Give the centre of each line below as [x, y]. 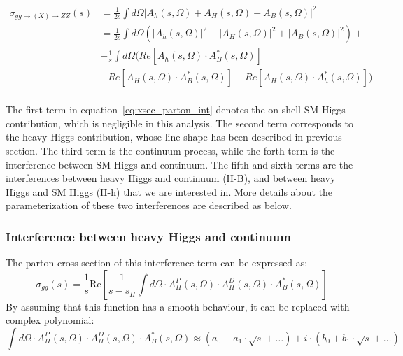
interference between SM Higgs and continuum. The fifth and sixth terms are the [179, 164]
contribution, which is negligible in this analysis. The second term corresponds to [179, 123]
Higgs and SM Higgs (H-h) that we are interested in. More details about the [169, 191]
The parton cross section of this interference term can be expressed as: [157, 263]
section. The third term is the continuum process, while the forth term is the [170, 150]
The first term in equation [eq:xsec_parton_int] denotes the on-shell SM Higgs [176, 109]
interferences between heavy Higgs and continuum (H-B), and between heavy [171, 178]
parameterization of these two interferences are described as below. [149, 205]
